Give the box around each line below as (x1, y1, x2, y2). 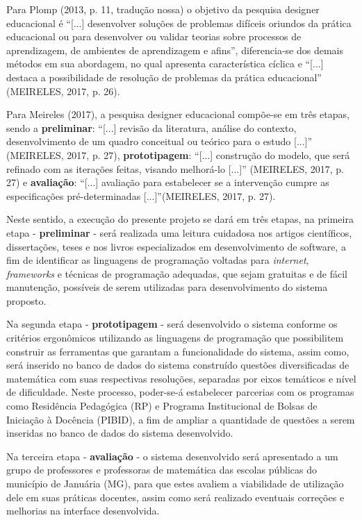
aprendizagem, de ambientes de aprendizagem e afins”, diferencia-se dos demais (6, 42, 343, 57)
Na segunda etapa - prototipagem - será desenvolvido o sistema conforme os (6, 317, 338, 331)
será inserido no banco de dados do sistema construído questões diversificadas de (6, 358, 349, 372)
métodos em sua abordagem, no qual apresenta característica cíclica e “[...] (6, 56, 324, 71)
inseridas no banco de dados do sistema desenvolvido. (6, 426, 233, 440)
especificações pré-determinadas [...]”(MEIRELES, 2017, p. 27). (6, 188, 276, 203)
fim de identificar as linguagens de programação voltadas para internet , (6, 253, 309, 267)
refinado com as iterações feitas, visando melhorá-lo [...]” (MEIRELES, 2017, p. (6, 161, 344, 176)
